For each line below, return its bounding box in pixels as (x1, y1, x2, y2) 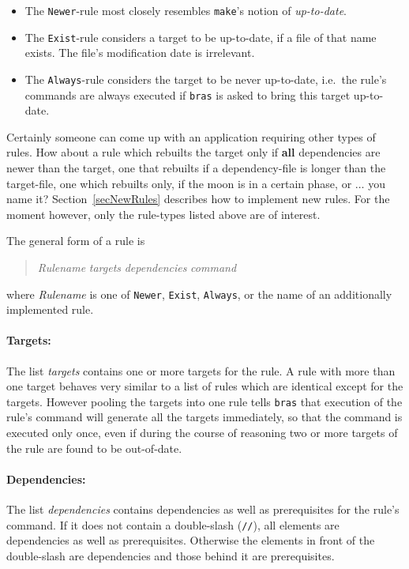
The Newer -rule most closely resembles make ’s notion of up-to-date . (24, 2, 347, 18)
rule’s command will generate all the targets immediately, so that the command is (6, 409, 403, 425)
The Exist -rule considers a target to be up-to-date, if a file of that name (24, 28, 377, 45)
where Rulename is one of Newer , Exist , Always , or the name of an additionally (6, 285, 392, 302)
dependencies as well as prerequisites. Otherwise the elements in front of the (6, 532, 375, 548)
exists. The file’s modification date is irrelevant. (24, 44, 255, 61)
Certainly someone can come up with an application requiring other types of (6, 128, 376, 145)
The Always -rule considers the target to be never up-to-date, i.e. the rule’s (24, 70, 387, 87)
